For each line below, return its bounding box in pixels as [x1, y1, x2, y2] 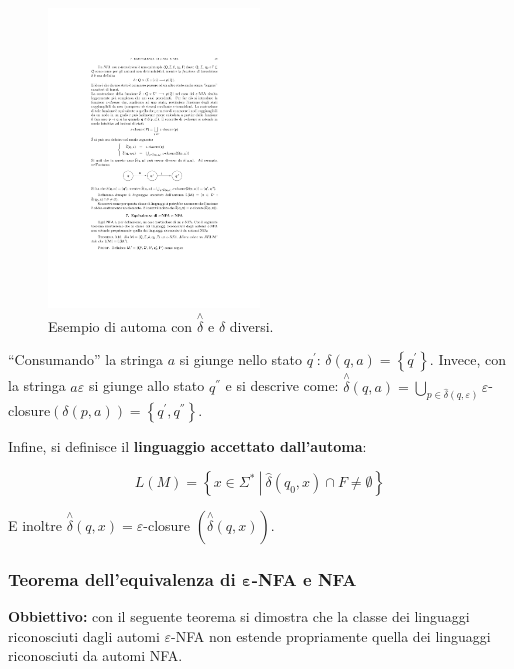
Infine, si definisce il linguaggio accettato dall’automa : [8, 436, 367, 457]
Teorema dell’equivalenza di [8, 566, 236, 591]
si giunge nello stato [179, 349, 302, 370]
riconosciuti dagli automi [8, 625, 160, 646]
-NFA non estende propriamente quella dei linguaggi [171, 625, 491, 646]
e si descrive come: [225, 375, 339, 396]
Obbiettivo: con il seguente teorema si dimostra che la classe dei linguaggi [8, 606, 470, 627]
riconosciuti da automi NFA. [8, 645, 183, 666]
